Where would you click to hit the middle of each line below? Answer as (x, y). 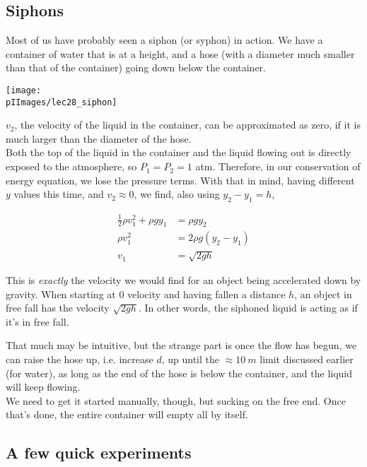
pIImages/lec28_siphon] (62, 102)
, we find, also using (177, 194)
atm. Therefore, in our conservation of (278, 166)
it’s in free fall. (37, 321)
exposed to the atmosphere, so (71, 166)
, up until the (190, 359)
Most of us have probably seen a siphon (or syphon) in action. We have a (164, 40)
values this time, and (59, 194)
